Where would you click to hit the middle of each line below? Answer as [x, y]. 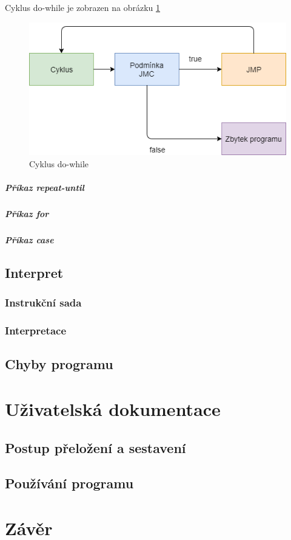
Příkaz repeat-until [45, 187]
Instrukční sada [43, 303]
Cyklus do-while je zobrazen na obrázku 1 [83, 7]
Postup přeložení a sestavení [95, 447]
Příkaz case [29, 239]
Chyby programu [59, 364]
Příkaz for [27, 213]
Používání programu [69, 483]
